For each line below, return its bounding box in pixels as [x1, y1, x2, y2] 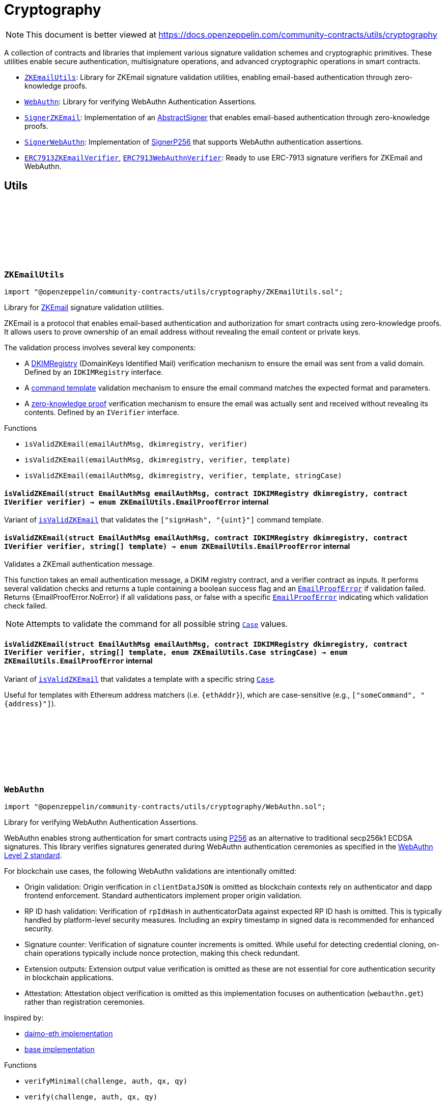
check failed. [4, 601, 47, 611]
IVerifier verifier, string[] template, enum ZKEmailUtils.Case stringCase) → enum [4, 648, 348, 657]
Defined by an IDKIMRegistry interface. [24, 367, 163, 376]
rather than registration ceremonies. [24, 998, 145, 1007]
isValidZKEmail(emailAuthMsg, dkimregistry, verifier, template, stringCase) [24, 471, 342, 480]
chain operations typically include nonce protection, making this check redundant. [24, 949, 300, 958]
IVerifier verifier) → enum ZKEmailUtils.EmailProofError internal [4, 497, 269, 506]
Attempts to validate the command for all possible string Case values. [26, 619, 288, 629]
